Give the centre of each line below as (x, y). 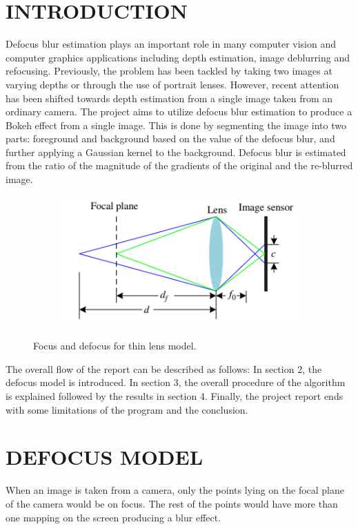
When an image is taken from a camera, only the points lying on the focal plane (175, 490)
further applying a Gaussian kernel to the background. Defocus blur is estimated (176, 152)
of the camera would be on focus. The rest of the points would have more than (172, 503)
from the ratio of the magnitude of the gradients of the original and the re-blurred (179, 165)
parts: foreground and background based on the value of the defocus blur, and (170, 138)
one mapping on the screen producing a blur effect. (113, 517)
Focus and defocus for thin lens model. (115, 346)
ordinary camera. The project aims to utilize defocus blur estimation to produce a (179, 112)
